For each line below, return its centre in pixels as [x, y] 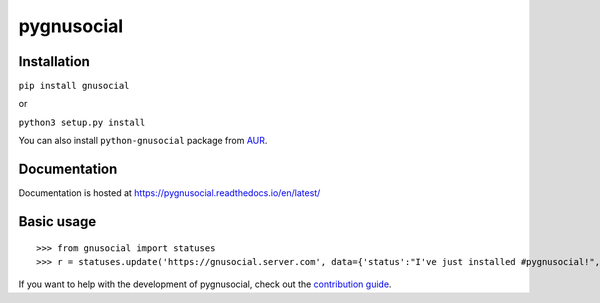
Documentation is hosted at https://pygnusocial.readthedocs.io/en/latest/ [169, 193]
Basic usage [57, 221]
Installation [54, 61]
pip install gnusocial [74, 86]
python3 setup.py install [82, 122]
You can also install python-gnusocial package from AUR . [143, 141]
